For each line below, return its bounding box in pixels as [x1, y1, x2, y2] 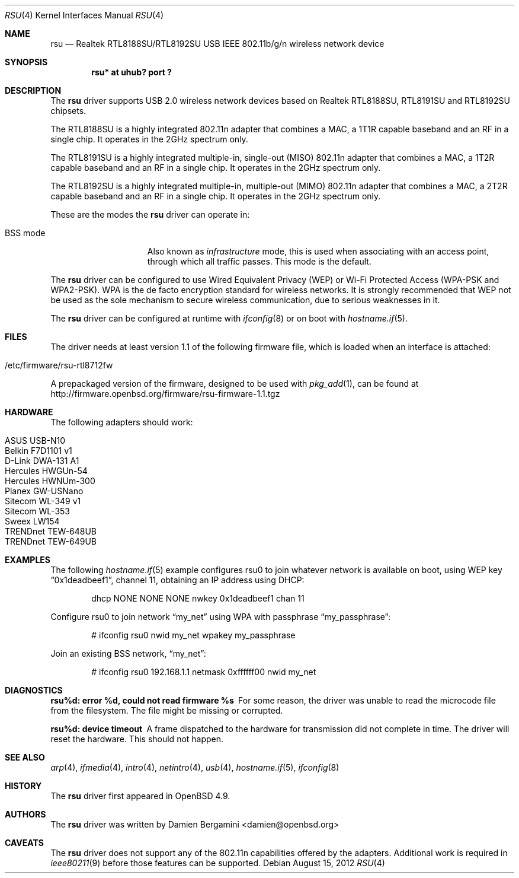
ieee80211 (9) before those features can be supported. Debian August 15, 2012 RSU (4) [50, 858, 385, 868]
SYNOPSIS [5, 57, 48, 67]
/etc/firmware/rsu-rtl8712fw [5, 360, 113, 370]
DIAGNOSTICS [5, 685, 63, 695]
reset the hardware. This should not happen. [50, 734, 224, 744]
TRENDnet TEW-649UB [5, 536, 97, 546]
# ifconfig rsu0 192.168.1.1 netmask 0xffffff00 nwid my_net [91, 667, 316, 677]
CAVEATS [5, 838, 44, 848]
